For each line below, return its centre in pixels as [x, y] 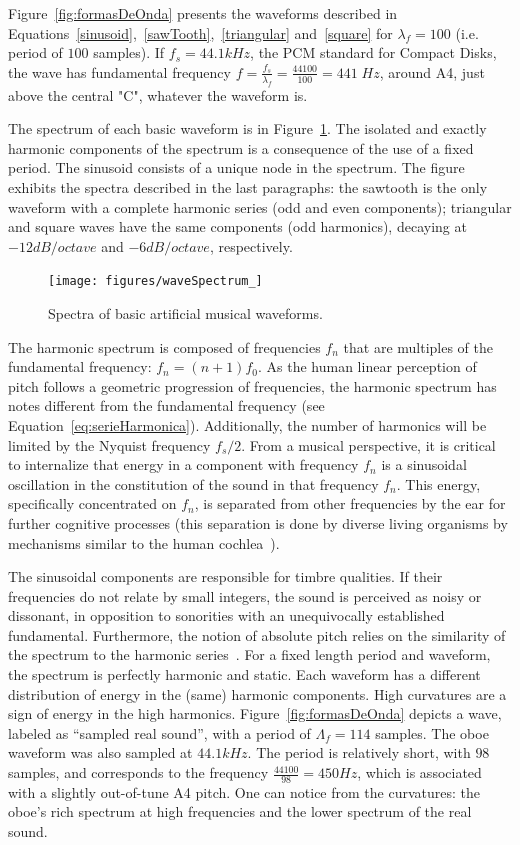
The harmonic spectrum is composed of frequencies [164, 346]
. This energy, [438, 483]
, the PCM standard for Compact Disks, [373, 52]
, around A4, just [432, 71]
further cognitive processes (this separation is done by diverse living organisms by [258, 522]
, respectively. [251, 245]
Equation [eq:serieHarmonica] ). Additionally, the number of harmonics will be [247, 424]
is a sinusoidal [424, 464]
